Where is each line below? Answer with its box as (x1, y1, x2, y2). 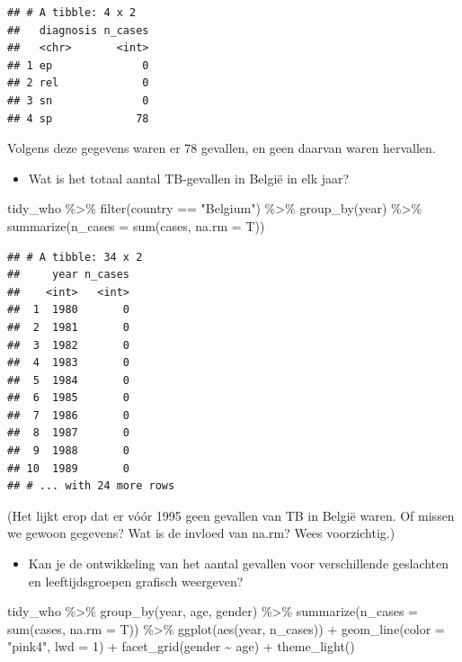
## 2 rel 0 (7, 76, 149, 90)
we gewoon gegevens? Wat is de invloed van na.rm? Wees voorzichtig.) (7, 523, 395, 542)
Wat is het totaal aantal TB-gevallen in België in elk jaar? (28, 168, 350, 187)
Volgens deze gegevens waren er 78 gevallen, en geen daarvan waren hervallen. (7, 139, 436, 157)
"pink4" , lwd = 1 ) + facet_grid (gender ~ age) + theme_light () (7, 637, 355, 656)
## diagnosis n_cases (7, 23, 149, 37)
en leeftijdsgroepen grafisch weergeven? (28, 571, 244, 590)
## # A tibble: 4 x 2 (7, 6, 137, 19)
